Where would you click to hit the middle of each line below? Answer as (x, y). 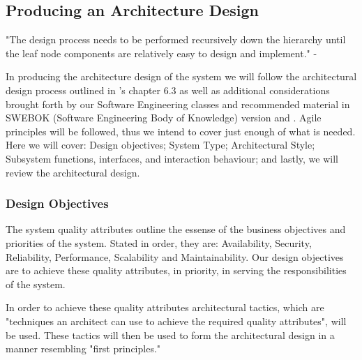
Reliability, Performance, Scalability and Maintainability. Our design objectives (175, 256)
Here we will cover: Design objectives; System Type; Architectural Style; (160, 145)
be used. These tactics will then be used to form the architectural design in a (170, 335)
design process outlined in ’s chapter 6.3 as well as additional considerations (168, 90)
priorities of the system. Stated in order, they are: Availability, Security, (159, 242)
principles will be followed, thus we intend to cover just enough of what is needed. (181, 131)
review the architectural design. (73, 172)
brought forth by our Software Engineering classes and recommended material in (178, 104)
